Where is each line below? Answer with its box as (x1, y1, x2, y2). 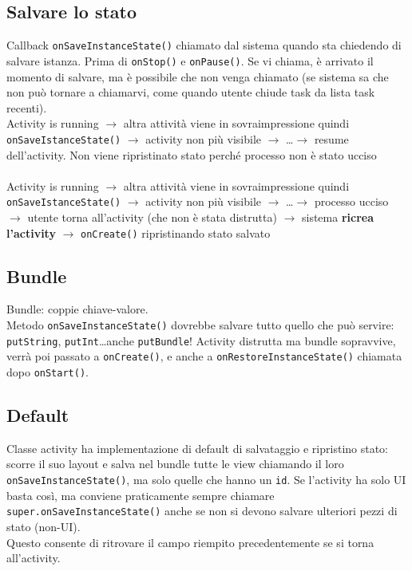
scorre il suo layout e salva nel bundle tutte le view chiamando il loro (6, 455, 344, 472)
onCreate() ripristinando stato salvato (81, 224, 271, 241)
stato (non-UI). (6, 518, 81, 534)
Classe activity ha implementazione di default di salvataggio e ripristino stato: (6, 439, 389, 456)
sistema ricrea (301, 208, 374, 225)
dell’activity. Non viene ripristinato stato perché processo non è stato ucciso (6, 146, 377, 163)
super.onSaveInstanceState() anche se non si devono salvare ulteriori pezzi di (6, 502, 398, 519)
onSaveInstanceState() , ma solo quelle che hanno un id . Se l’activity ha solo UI (6, 471, 406, 488)
